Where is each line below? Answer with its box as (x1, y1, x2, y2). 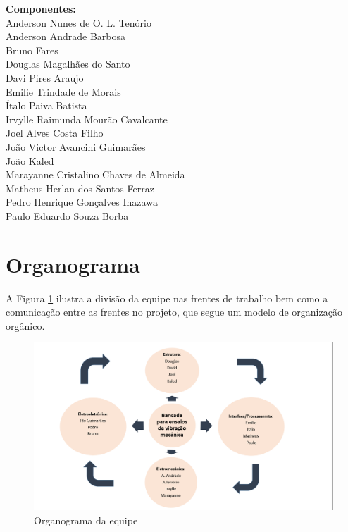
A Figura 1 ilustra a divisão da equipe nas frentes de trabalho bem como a (6, 290, 328, 305)
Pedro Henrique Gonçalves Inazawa (6, 194, 158, 209)
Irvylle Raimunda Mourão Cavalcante (6, 111, 168, 126)
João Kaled (6, 153, 54, 168)
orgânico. (6, 318, 45, 333)
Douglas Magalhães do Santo (6, 56, 130, 71)
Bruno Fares (6, 42, 58, 57)
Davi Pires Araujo (6, 70, 84, 85)
